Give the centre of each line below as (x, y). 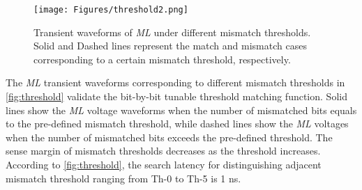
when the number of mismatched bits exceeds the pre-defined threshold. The (169, 137)
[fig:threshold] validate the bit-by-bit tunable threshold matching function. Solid (176, 96)
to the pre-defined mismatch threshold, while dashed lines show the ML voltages (177, 124)
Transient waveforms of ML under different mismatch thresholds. (172, 32)
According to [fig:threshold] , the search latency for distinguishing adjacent (164, 164)
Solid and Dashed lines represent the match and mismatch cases (170, 46)
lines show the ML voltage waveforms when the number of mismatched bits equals (181, 110)
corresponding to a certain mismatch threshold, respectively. (162, 59)
